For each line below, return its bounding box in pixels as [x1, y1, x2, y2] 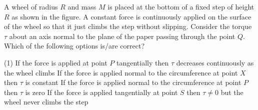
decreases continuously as [176, 57, 254, 67]
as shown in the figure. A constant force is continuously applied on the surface [11, 11, 251, 21]
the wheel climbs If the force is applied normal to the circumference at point [4, 67, 238, 77]
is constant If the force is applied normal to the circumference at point [25, 77, 241, 87]
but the [220, 86, 243, 97]
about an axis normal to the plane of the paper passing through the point [9, 30, 235, 41]
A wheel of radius [4, 1, 58, 11]
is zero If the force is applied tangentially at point [25, 86, 178, 97]
